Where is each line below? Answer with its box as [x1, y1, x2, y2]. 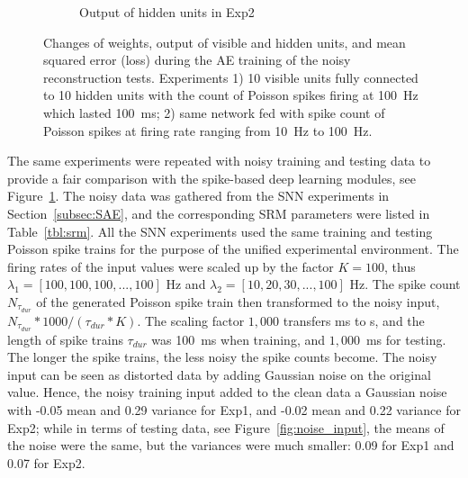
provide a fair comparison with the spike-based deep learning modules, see [7, 168, 416, 187]
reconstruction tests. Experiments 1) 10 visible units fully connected [43, 68, 418, 86]
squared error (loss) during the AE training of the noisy [43, 50, 351, 69]
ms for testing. [365, 329, 446, 348]
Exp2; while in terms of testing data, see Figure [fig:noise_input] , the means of [7, 418, 445, 437]
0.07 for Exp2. [7, 453, 85, 472]
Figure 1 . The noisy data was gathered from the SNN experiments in [7, 186, 390, 205]
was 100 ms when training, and [151, 329, 325, 348]
